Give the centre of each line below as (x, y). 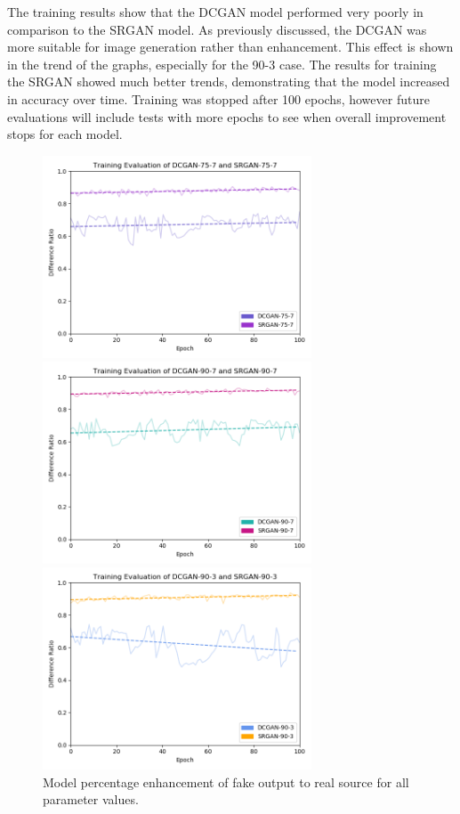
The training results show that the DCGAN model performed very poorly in (215, 12)
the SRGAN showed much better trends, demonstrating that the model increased (229, 81)
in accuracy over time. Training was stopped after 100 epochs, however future (218, 98)
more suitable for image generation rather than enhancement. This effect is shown (230, 47)
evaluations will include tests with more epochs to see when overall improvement (227, 116)
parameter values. (91, 799)
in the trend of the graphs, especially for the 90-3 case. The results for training (222, 64)
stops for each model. (65, 134)
